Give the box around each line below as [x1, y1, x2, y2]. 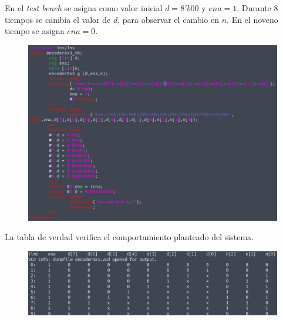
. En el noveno [227, 13, 278, 25]
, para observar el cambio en [117, 13, 219, 25]
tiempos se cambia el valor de [5, 13, 111, 25]
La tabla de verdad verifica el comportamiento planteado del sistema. [5, 231, 254, 243]
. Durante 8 [237, 2, 278, 14]
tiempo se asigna [5, 25, 65, 37]
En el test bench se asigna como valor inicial [5, 2, 163, 14]
